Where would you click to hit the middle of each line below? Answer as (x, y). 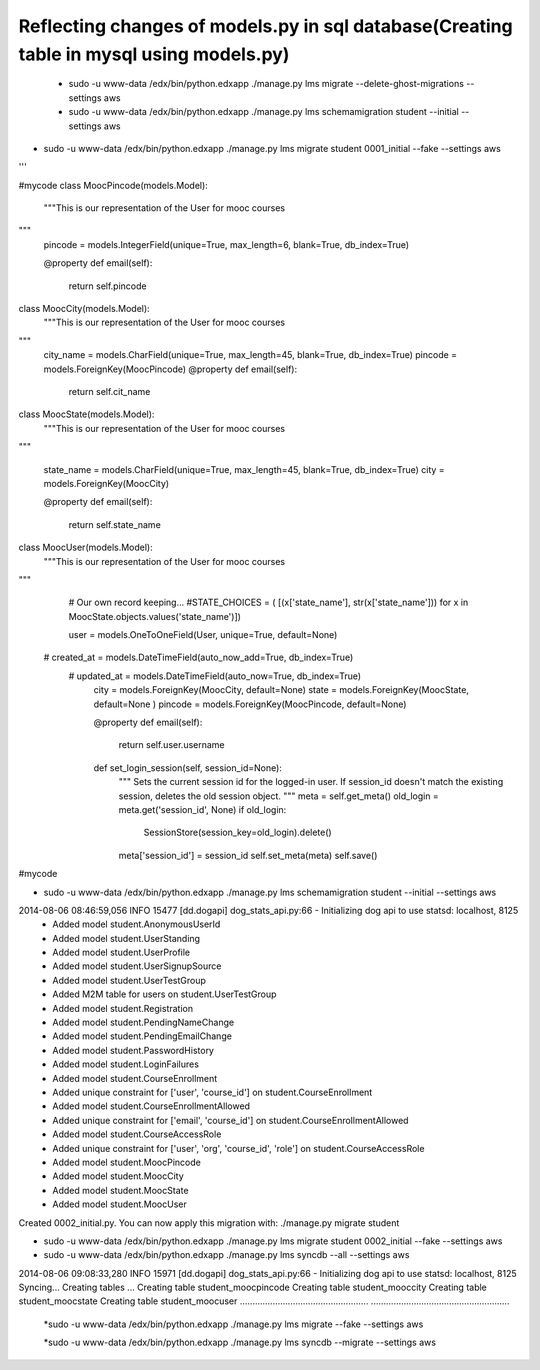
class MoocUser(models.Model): (86, 547)
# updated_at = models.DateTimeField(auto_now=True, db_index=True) (215, 676)
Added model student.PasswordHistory (133, 1050)
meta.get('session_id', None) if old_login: (202, 809)
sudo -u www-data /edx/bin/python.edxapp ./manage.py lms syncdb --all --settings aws (226, 1255)
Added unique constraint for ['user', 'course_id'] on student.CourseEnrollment (212, 1092)
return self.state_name (115, 524)
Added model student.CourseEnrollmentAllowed (151, 1106)
